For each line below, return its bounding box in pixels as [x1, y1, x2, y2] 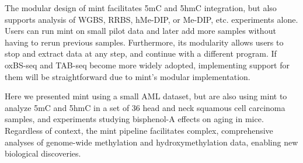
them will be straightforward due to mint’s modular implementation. [5, 70, 250, 82]
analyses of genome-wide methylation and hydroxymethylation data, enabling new [5, 136, 298, 148]
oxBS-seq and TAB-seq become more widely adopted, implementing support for [5, 58, 290, 71]
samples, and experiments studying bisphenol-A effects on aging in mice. [5, 113, 264, 125]
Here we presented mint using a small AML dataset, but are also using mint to [5, 90, 287, 102]
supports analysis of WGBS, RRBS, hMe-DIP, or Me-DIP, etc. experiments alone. [5, 13, 298, 25]
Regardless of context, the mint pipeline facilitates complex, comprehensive [5, 124, 273, 136]
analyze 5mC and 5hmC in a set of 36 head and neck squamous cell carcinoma [5, 101, 285, 113]
